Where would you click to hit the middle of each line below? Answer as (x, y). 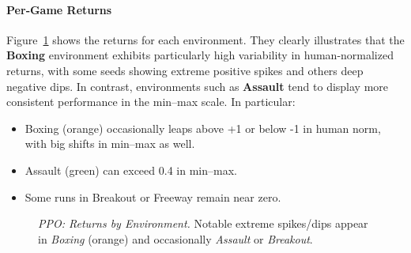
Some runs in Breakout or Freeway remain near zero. (153, 196)
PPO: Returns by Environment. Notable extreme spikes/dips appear (203, 223)
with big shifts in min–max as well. (110, 143)
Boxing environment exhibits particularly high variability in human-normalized (200, 55)
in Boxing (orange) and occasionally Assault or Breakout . (175, 238)
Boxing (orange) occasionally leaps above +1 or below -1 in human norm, (203, 128)
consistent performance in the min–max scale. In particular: (151, 102)
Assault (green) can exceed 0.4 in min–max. (131, 170)
